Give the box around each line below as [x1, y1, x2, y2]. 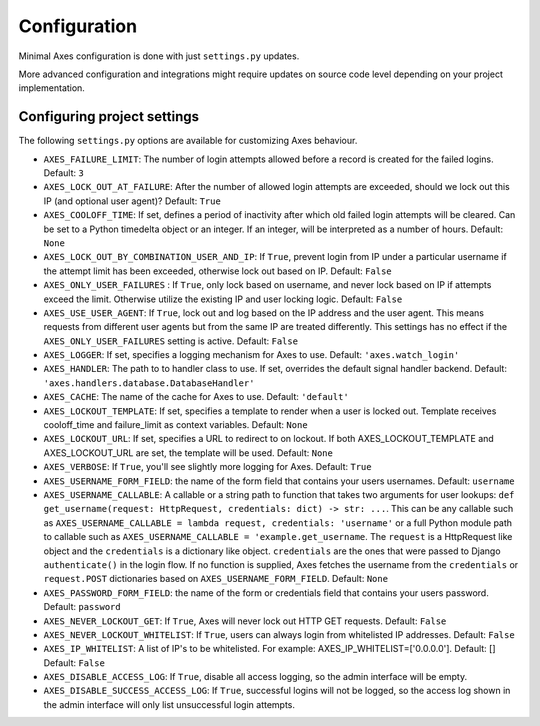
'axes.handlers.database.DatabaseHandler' [43, 377, 255, 389]
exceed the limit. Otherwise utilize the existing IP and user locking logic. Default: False [43, 293, 403, 305]
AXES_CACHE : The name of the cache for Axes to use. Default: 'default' [43, 391, 349, 403]
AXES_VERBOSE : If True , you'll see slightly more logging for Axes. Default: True [43, 461, 372, 473]
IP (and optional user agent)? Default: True [43, 195, 222, 207]
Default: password [43, 601, 121, 613]
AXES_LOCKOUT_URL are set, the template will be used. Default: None [43, 446, 334, 459]
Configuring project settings [18, 108, 200, 125]
